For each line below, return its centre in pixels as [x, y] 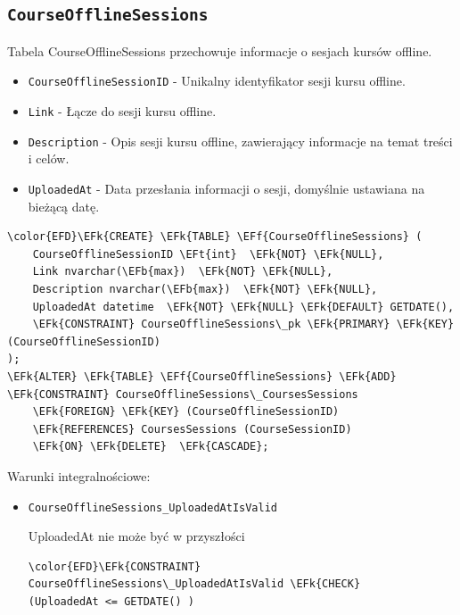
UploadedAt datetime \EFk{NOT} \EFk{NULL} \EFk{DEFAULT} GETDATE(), [243, 307]
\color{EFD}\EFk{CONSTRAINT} [115, 566]
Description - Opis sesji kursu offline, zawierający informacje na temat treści [240, 141]
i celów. [49, 158]
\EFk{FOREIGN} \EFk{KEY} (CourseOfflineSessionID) [186, 412]
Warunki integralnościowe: [79, 475]
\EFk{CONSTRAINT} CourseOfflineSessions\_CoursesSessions [183, 394]
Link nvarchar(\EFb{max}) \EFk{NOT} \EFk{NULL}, [183, 272]
